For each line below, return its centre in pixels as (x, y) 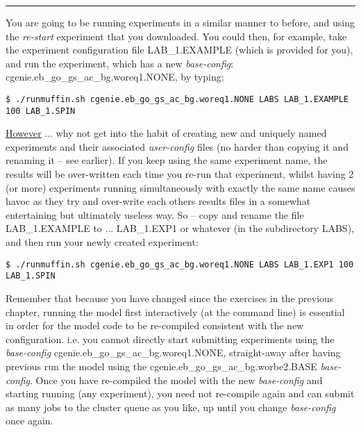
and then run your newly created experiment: (102, 242)
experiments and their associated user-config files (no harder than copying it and (177, 146)
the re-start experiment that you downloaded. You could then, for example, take (176, 36)
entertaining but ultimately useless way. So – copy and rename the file (155, 214)
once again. (30, 421)
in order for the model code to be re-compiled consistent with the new (155, 325)
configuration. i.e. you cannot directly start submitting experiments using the (170, 339)
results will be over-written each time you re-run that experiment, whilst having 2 (180, 174)
